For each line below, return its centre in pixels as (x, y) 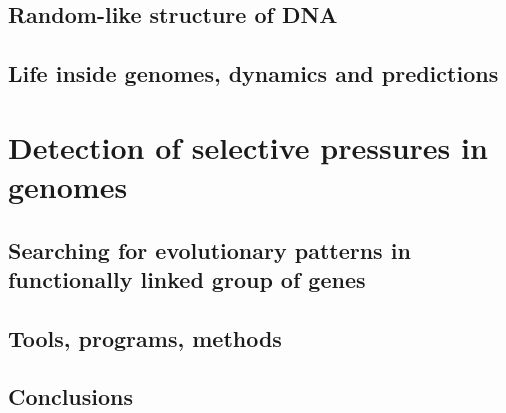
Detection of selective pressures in (248, 146)
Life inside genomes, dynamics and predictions (253, 73)
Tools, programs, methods (145, 337)
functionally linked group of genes (187, 278)
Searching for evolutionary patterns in (209, 249)
